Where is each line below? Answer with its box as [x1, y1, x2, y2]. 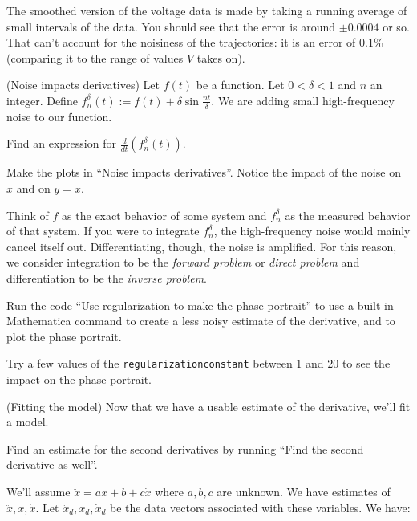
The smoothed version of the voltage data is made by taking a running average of [6, 2, 407, 18]
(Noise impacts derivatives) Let [6, 76, 160, 93]
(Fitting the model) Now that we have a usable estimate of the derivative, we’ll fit [6, 397, 411, 414]
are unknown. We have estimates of [217, 482, 391, 499]
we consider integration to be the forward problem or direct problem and [6, 254, 360, 271]
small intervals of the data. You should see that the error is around [6, 18, 336, 35]
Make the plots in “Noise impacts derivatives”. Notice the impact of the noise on [6, 164, 401, 181]
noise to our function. [6, 108, 112, 124]
